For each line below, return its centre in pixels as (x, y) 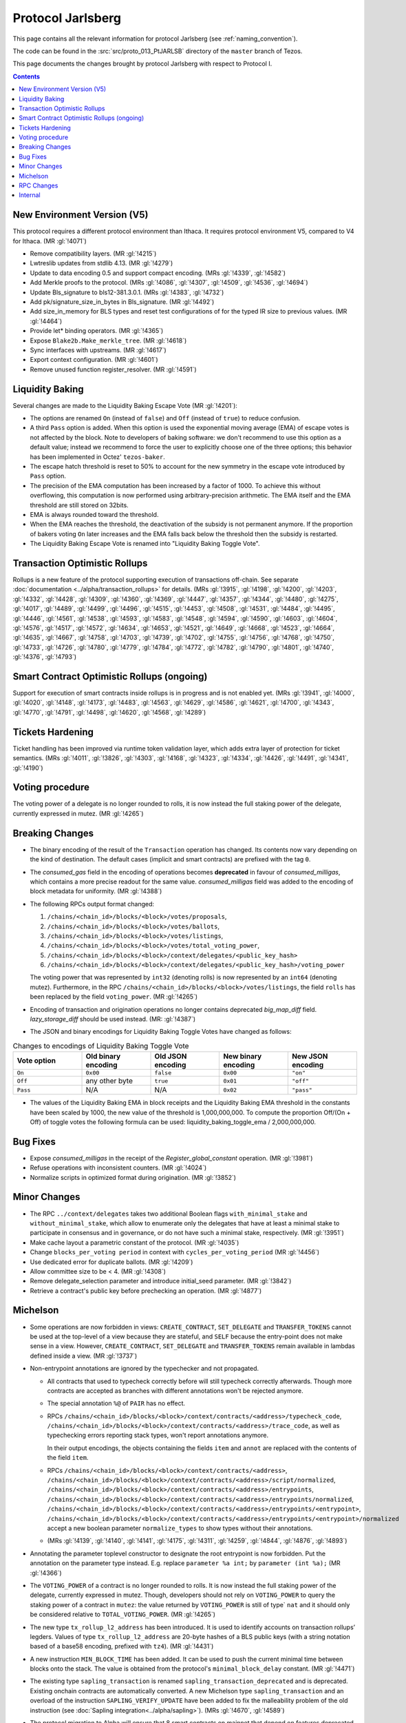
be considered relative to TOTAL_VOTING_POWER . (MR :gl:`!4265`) (123, 1614)
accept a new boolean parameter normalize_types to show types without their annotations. (180, 1528)
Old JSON (171, 1057)
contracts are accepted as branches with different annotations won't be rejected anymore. (175, 1390)
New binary (243, 1057)
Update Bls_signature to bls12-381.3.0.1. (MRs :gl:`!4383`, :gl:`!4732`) (127, 292)
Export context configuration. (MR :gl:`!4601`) (94, 360)
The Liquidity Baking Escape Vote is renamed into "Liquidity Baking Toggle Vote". (145, 544)
